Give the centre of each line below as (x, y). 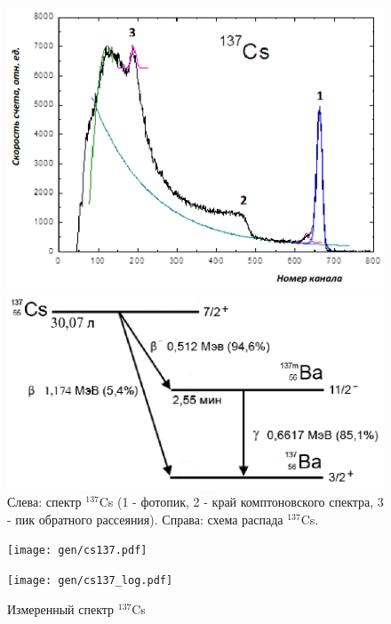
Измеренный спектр (61, 608)
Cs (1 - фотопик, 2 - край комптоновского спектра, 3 (241, 502)
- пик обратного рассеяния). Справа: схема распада (145, 519)
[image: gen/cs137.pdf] (77, 551)
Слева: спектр (44, 502)
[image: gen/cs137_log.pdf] (90, 581)
